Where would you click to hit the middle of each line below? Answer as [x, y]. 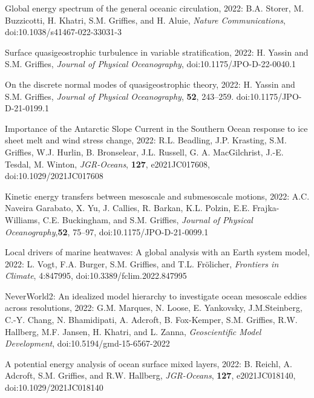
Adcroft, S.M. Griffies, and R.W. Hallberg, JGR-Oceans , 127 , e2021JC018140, [150, 375]
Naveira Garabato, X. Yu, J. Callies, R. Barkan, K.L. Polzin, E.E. [127, 208]
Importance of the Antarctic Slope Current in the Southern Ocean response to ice [156, 128]
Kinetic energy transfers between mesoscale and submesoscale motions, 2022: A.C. [157, 196]
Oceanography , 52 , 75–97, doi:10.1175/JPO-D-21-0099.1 [107, 231]
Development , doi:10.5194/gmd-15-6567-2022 [87, 343]
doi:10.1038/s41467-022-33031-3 [63, 32]
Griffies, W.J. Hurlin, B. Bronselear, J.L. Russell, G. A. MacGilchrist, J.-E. [144, 152]
